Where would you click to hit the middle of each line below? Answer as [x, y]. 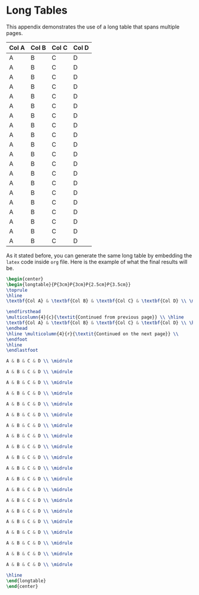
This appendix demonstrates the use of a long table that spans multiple [93, 27]
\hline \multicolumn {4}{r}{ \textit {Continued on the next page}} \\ [92, 334]
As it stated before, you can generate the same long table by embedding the [99, 255]
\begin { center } [25, 279]
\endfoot [17, 339]
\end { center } [22, 586]
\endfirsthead [24, 312]
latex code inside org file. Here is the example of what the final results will [97, 262]
